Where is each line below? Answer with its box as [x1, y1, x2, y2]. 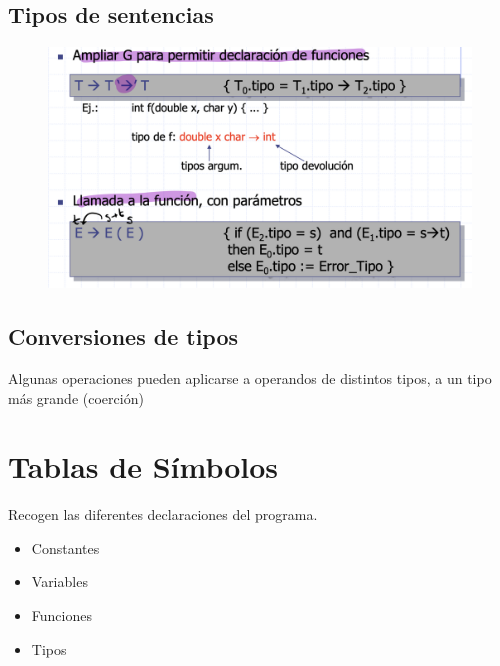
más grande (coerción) [8, 387, 144, 408]
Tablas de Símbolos [8, 446, 279, 487]
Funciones [31, 605, 92, 626]
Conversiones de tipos [8, 321, 239, 352]
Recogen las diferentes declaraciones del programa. [8, 504, 318, 525]
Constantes [31, 537, 100, 558]
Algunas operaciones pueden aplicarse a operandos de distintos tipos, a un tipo [8, 367, 492, 388]
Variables [31, 571, 88, 592]
